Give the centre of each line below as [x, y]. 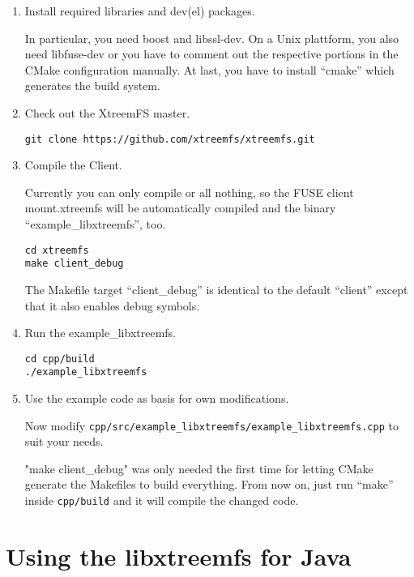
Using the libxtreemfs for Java [179, 556]
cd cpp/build [60, 359]
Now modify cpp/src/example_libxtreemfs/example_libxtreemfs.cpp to [211, 425]
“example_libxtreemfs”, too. [95, 224]
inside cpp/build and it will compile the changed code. [162, 500]
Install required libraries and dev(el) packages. [140, 11]
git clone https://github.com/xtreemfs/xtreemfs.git [170, 139]
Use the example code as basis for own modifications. [157, 398]
